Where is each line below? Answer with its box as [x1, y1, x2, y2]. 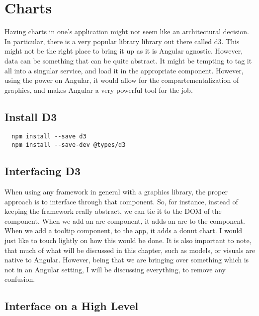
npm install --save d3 [11, 133, 86, 140]
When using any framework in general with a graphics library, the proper [4, 187, 228, 196]
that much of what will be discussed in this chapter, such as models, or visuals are [4, 245, 255, 255]
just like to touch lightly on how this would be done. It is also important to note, [4, 235, 252, 245]
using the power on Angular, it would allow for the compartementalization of [4, 75, 239, 85]
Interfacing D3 [4, 163, 81, 179]
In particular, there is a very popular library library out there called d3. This [4, 36, 240, 46]
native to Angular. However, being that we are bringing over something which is [4, 254, 249, 265]
